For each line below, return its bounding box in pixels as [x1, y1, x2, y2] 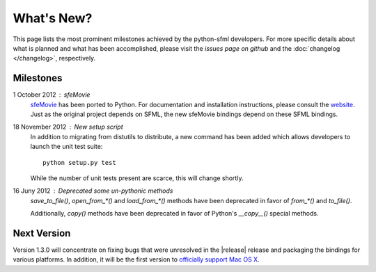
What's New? [13, 10, 93, 26]
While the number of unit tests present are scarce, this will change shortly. [30, 174, 244, 182]
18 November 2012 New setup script [13, 122, 123, 131]
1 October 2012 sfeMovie [13, 90, 91, 99]
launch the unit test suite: [30, 143, 103, 151]
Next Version [13, 227, 71, 239]
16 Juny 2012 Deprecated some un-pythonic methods [13, 186, 173, 195]
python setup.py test [42, 159, 116, 166]
